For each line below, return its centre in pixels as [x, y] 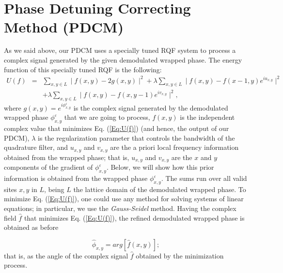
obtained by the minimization [180, 255]
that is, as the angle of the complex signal [66, 255]
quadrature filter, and [36, 147]
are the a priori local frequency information [174, 147]
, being [54, 189]
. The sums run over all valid [204, 178]
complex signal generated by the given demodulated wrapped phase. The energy [123, 59]
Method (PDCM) [64, 27]
